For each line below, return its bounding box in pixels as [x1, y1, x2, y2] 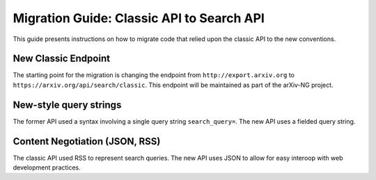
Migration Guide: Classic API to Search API [13, 10, 265, 26]
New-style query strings [13, 99, 122, 111]
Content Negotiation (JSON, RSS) [13, 136, 161, 147]
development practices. [13, 163, 81, 172]
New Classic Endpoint [13, 53, 111, 65]
